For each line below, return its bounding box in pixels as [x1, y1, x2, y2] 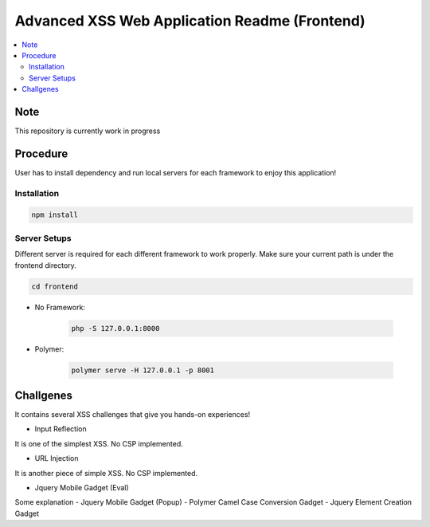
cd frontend [31, 281, 79, 291]
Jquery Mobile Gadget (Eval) [34, 482, 129, 492]
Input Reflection [34, 424, 87, 434]
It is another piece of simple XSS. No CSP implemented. [14, 468, 198, 478]
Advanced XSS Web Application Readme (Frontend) [14, 12, 365, 29]
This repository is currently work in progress [14, 126, 161, 136]
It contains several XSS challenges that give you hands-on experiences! [14, 410, 251, 419]
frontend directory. [14, 260, 77, 270]
